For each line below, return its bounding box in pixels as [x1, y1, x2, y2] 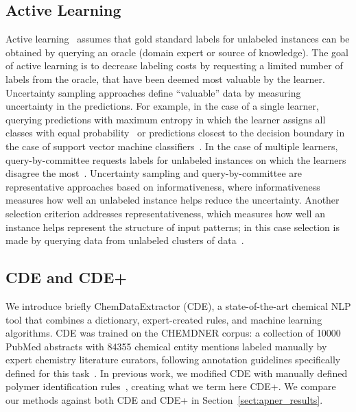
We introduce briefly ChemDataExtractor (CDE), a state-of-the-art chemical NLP [5, 298, 351, 313]
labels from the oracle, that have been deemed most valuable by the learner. [5, 71, 325, 86]
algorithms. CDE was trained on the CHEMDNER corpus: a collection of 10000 [5, 326, 341, 340]
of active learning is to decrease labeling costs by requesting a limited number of [5, 58, 343, 73]
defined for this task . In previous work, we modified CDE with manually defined [5, 365, 348, 380]
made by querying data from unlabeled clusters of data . [5, 233, 244, 247]
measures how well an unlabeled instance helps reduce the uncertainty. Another [5, 193, 340, 207]
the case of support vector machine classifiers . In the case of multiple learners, [5, 138, 338, 153]
